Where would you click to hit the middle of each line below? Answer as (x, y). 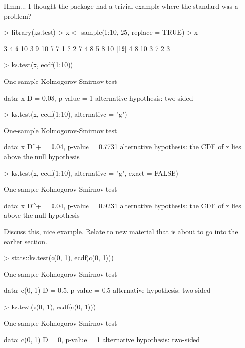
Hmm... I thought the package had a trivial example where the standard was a (121, 6)
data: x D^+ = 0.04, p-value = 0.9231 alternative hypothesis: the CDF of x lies (122, 205)
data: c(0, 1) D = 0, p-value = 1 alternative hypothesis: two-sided (102, 339)
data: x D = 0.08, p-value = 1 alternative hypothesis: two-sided (98, 97)
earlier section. (26, 241)
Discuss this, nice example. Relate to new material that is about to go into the (121, 231)
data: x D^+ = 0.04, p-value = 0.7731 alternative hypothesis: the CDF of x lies (122, 147)
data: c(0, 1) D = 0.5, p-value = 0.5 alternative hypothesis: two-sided (107, 290)
